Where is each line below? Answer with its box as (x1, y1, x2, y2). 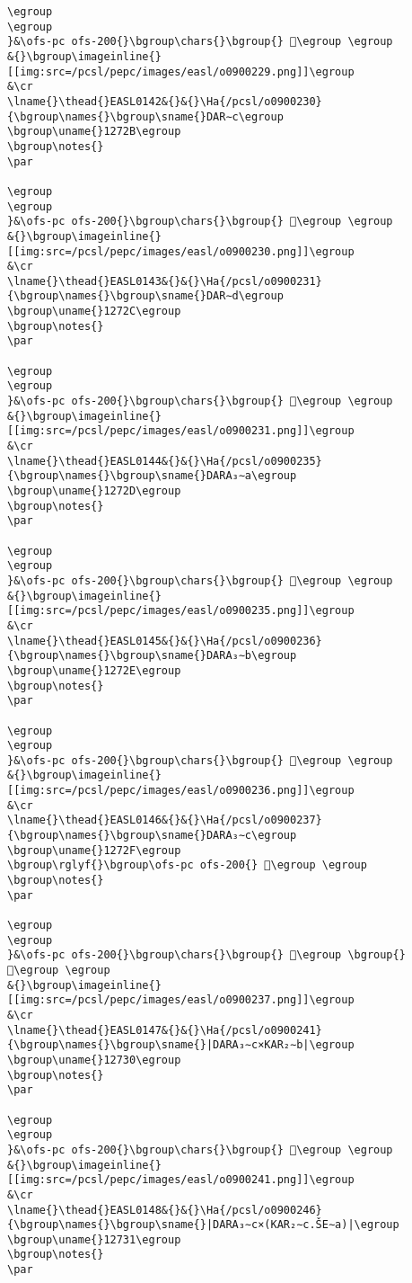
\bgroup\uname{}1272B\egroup (7, 125, 181, 138)
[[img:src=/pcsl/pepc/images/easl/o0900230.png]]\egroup (7, 245, 355, 258)
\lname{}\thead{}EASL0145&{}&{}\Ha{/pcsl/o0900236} (7, 634, 322, 647)
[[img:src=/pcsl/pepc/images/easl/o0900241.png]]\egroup (7, 1173, 355, 1187)
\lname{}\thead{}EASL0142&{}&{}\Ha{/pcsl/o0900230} (7, 94, 322, 108)
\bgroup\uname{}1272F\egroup (7, 843, 181, 857)
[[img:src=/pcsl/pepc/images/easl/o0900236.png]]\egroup (7, 784, 355, 797)
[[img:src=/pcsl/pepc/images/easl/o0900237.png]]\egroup (7, 993, 355, 1007)
